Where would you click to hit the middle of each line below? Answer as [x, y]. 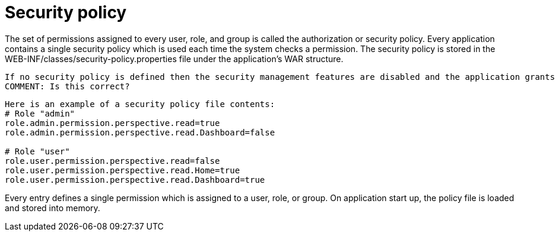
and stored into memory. [53, 208]
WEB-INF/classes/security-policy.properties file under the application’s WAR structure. [174, 59]
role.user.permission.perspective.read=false [112, 161]
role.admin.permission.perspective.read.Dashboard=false [140, 132]
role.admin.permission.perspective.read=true [112, 123]
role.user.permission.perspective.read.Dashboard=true [135, 180]
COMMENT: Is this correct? [67, 86]
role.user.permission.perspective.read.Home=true [123, 170]
